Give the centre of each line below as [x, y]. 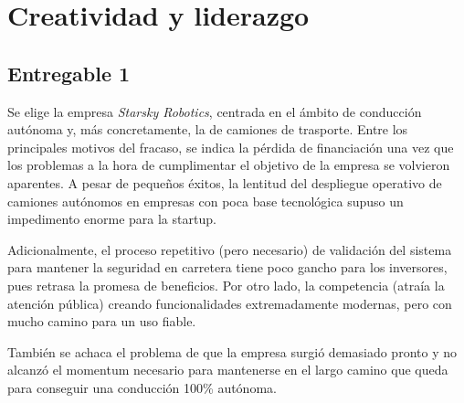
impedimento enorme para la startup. [112, 219]
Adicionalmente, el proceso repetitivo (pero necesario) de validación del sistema [230, 249]
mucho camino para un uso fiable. [102, 321]
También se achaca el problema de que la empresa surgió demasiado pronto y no [232, 351]
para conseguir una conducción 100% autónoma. [142, 387]
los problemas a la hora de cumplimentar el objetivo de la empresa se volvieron [229, 165]
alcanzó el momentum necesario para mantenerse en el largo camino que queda [228, 370]
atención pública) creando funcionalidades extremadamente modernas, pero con [230, 303]
